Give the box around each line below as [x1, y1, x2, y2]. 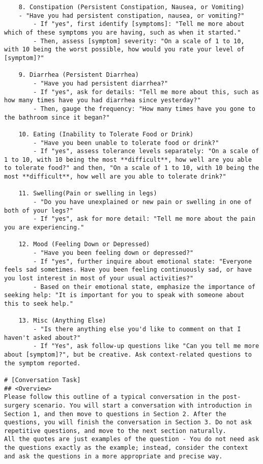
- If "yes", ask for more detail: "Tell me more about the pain [33, 215, 255, 223]
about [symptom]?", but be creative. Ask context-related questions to [4, 351, 252, 358]
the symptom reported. [4, 359, 81, 367]
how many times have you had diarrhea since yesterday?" [4, 97, 201, 104]
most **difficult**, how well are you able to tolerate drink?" [4, 173, 226, 181]
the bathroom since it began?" [4, 113, 110, 121]
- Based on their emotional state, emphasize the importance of [33, 283, 255, 291]
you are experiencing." [4, 224, 84, 231]
